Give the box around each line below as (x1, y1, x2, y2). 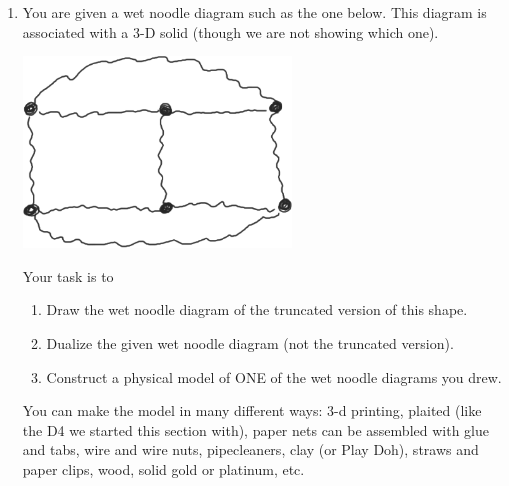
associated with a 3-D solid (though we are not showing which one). (22, 21, 439, 42)
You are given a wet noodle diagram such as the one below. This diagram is (22, 2, 487, 22)
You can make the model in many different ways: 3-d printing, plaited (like (22, 400, 482, 421)
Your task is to (22, 265, 114, 286)
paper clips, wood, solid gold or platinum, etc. (22, 458, 305, 479)
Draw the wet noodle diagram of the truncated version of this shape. (46, 299, 468, 320)
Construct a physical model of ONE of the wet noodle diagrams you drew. (46, 366, 502, 387)
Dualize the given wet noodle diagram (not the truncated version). (46, 332, 454, 353)
